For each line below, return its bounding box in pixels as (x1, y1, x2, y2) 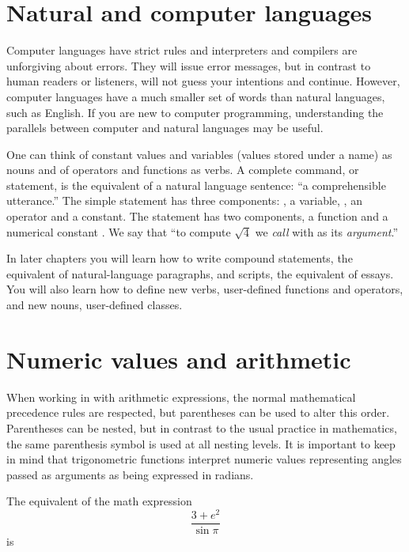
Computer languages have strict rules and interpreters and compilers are (6, 42, 358, 59)
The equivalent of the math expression (6, 493, 192, 509)
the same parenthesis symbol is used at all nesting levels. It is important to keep (6, 435, 396, 452)
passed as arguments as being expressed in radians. (6, 466, 254, 482)
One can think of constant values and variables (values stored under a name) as (6, 146, 392, 162)
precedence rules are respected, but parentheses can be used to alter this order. (6, 404, 390, 421)
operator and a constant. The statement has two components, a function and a (6, 208, 388, 225)
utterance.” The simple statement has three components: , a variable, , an (6, 192, 362, 209)
